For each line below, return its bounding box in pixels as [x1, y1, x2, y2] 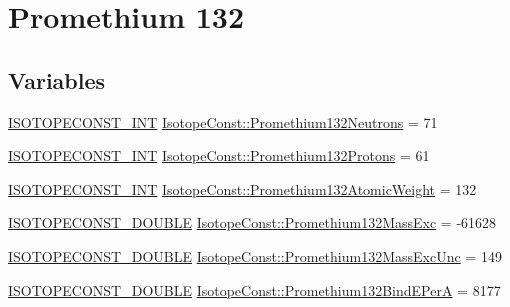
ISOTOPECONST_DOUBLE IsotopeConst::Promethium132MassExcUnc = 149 [8, 245, 502, 266]
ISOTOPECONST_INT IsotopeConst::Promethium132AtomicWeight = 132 [8, 178, 477, 199]
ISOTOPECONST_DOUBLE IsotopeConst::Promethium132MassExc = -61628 [8, 212, 497, 233]
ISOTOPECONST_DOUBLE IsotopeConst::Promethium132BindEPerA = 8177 [8, 279, 501, 300]
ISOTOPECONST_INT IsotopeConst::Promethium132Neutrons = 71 [8, 111, 438, 132]
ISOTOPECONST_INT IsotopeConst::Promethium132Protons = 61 [8, 145, 430, 166]
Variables [8, 64, 106, 95]
